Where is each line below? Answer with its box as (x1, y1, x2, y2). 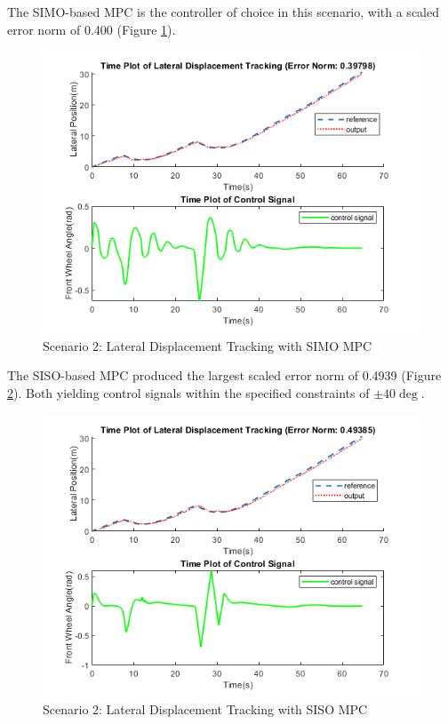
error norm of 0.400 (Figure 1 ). (7, 20, 176, 38)
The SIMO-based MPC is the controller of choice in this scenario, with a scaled (7, 3, 439, 20)
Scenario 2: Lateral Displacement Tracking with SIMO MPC (43, 336, 372, 354)
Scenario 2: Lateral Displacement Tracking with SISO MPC (43, 700, 368, 719)
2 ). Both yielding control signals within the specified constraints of (7, 383, 370, 402)
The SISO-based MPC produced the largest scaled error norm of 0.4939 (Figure (7, 366, 442, 385)
